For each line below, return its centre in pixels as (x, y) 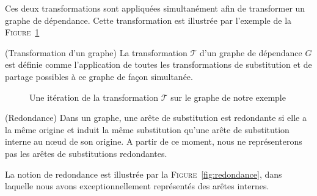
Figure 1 (22, 32)
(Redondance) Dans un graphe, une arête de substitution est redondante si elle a (156, 118)
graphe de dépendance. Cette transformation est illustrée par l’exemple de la (148, 20)
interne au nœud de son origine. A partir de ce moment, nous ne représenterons (154, 141)
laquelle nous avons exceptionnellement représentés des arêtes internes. (137, 186)
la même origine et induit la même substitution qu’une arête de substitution (147, 129)
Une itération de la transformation (94, 97)
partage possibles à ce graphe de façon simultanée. (99, 76)
